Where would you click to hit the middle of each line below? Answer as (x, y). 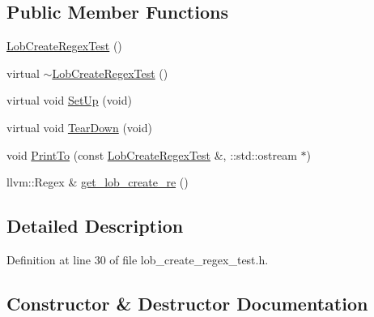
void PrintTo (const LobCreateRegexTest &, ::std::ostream (152, 154)
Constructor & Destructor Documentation (187, 303)
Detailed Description (95, 226)
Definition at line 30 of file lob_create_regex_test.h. (138, 259)
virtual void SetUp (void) (69, 100)
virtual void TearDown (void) (79, 127)
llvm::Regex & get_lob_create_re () (98, 182)
